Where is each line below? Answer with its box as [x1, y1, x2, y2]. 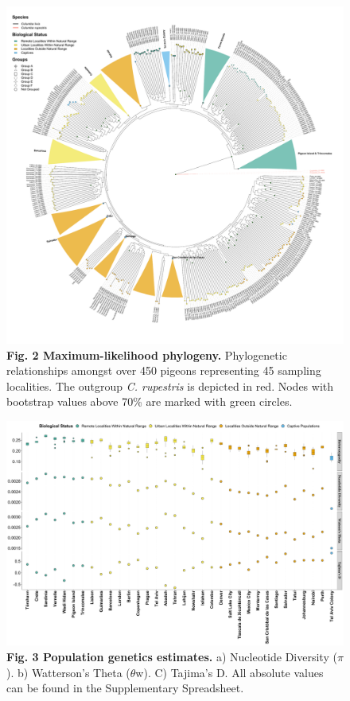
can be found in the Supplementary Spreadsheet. [6, 680, 244, 696]
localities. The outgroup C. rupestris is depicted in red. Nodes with [6, 377, 334, 394]
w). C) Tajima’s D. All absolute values [135, 664, 324, 680]
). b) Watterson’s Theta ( [6, 664, 130, 680]
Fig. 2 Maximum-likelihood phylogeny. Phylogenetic [6, 346, 287, 363]
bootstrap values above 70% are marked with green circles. [6, 393, 293, 410]
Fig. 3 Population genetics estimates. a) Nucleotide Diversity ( [6, 648, 337, 664]
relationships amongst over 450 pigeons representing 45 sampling [6, 362, 321, 379]
